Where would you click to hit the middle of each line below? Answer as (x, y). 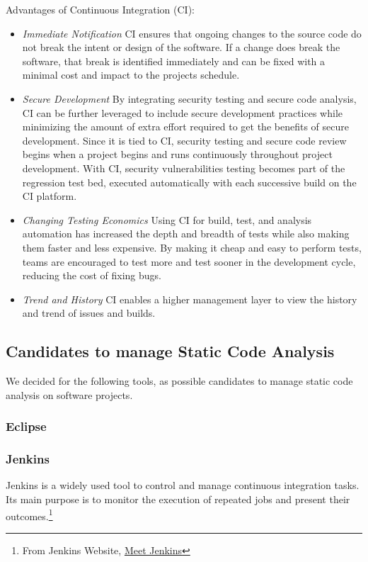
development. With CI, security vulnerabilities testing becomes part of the (184, 168)
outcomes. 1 (29, 515)
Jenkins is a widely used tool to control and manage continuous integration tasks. (183, 485)
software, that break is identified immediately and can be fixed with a (174, 61)
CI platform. (50, 196)
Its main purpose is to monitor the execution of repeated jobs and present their (178, 499)
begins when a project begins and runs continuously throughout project (177, 154)
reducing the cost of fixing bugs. (92, 275)
